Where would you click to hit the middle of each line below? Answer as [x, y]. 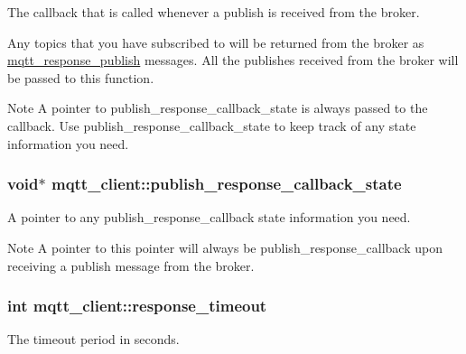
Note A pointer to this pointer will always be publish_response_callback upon [225, 247]
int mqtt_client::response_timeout [137, 306]
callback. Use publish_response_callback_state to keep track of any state [212, 125]
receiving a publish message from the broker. [131, 265]
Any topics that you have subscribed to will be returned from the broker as [216, 42]
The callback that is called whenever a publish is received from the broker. [214, 12]
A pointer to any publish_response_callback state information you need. [209, 217]
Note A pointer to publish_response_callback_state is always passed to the [218, 108]
